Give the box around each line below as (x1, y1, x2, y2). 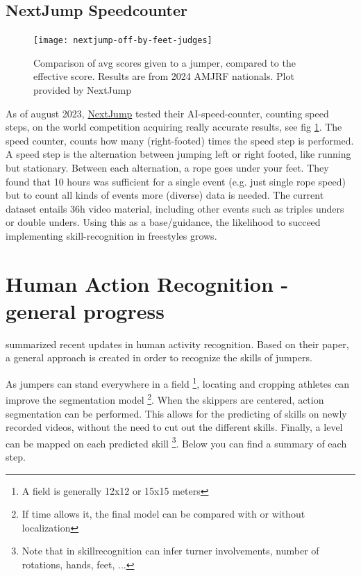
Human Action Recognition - (6, 269, 289, 297)
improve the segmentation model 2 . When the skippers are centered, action (6, 390, 324, 406)
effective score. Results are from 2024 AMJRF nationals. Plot (33, 69, 294, 83)
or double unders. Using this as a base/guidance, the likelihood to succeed (6, 215, 321, 229)
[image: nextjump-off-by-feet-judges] (33, 35, 212, 46)
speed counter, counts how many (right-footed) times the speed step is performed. (6, 133, 354, 147)
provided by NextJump (33, 83, 132, 97)
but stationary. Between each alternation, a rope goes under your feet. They (6, 161, 329, 175)
